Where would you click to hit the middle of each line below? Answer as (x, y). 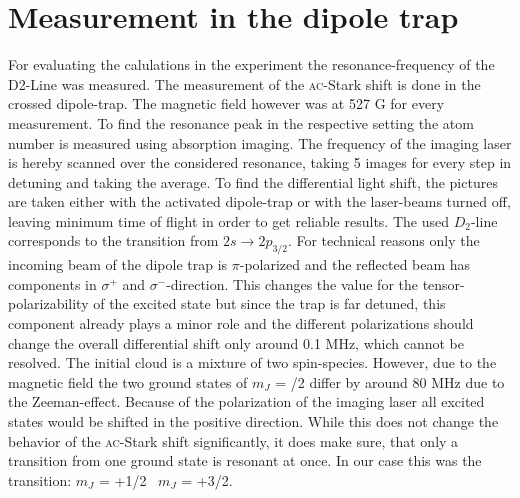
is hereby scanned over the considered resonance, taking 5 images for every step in (260, 162)
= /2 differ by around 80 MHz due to (390, 381)
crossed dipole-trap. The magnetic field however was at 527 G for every (226, 103)
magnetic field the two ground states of (128, 381)
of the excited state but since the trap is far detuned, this (269, 303)
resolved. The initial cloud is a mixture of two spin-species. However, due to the (252, 362)
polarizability (48, 303)
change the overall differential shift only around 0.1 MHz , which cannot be (236, 342)
